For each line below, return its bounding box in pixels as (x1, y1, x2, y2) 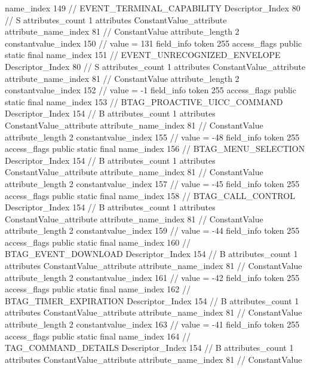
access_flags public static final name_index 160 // (5, 236, 191, 248)
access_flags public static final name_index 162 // (5, 283, 191, 295)
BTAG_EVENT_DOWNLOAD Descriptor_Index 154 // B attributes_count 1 (5, 247, 298, 260)
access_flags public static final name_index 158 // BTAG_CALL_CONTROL (5, 189, 295, 201)
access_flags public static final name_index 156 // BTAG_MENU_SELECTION (5, 142, 305, 155)
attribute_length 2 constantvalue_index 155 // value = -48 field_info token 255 (5, 130, 300, 143)
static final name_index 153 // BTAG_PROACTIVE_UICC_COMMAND (5, 95, 283, 108)
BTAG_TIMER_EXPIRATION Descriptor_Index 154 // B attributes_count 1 (5, 294, 299, 307)
